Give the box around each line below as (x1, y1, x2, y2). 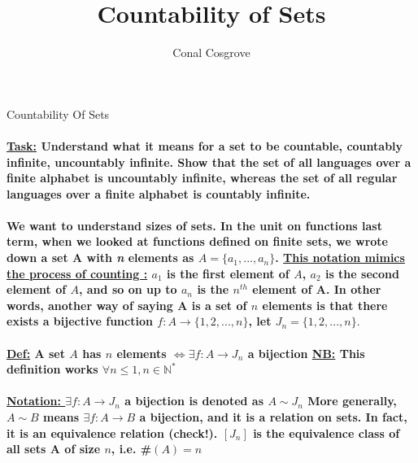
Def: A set (7, 344, 65, 361)
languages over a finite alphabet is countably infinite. (7, 185, 311, 202)
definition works (7, 360, 98, 378)
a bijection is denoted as (124, 392, 264, 409)
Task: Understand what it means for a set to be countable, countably (7, 137, 403, 154)
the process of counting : (7, 264, 148, 282)
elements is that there (262, 296, 388, 313)
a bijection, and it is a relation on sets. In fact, (139, 408, 407, 425)
